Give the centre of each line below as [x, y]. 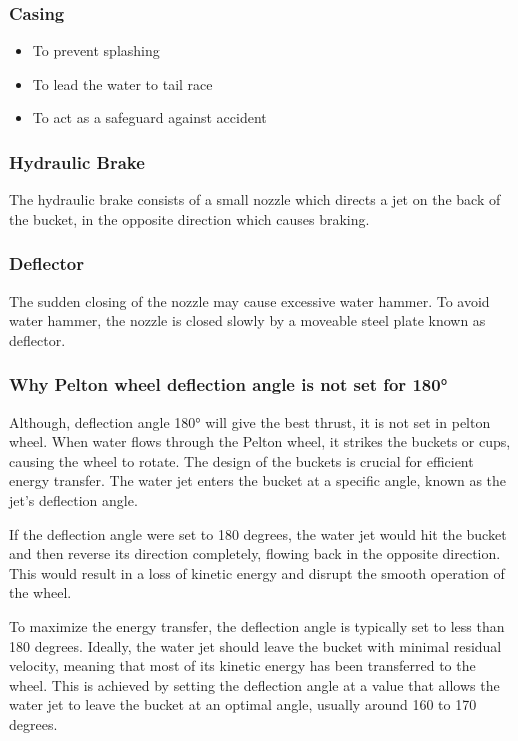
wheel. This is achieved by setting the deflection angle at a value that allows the [254, 684]
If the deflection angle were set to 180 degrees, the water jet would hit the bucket [258, 533]
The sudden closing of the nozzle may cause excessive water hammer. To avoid [249, 300]
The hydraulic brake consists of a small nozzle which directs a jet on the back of [255, 199]
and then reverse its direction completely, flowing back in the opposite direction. [255, 553]
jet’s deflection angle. [73, 500]
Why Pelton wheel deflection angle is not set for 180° [228, 384]
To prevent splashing [96, 50]
